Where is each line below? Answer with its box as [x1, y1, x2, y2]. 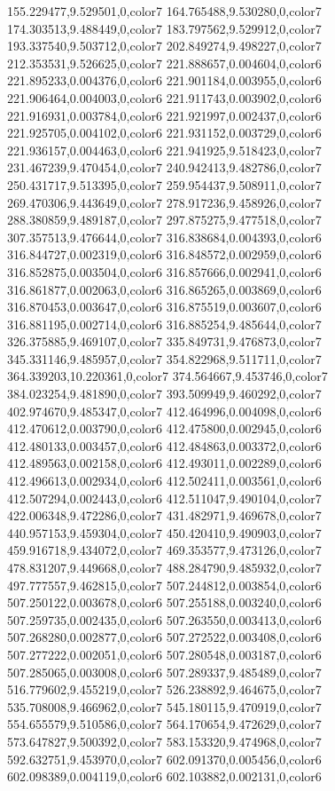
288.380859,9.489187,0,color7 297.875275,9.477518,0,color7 [7, 210, 322, 229]
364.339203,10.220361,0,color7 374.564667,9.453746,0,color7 [7, 367, 328, 385]
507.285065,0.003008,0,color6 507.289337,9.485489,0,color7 [7, 662, 322, 681]
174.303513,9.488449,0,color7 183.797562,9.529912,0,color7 [7, 19, 322, 37]
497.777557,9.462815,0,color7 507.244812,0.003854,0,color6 [7, 575, 322, 594]
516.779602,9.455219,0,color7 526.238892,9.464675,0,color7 [7, 680, 322, 699]
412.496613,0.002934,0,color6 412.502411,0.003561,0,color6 [7, 471, 322, 490]
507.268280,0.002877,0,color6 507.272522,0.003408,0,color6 [7, 628, 322, 646]
